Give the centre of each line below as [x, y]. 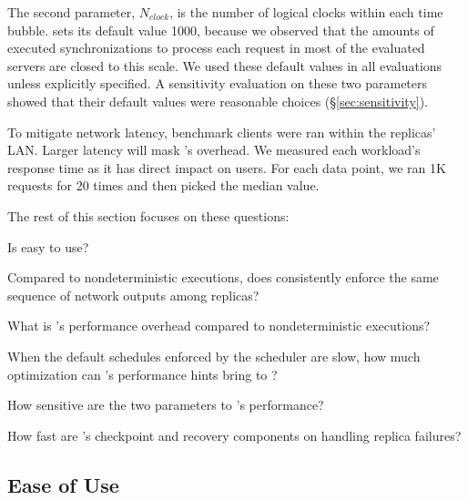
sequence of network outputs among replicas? [133, 295]
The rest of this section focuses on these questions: [148, 215]
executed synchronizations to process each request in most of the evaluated [216, 48]
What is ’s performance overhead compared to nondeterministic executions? [219, 326]
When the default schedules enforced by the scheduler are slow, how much [214, 356]
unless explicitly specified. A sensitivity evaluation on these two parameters [218, 83]
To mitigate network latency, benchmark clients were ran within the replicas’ [222, 132]
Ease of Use [63, 484]
